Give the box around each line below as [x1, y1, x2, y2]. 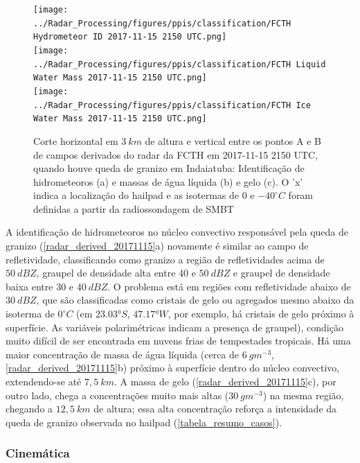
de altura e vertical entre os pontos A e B [145, 133, 321, 148]
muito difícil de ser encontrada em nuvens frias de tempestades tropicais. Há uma [6, 333, 351, 348]
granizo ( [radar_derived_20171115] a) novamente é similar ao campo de [6, 238, 309, 253]
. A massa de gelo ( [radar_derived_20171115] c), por [114, 374, 336, 388]
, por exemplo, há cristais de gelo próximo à [168, 306, 354, 321]
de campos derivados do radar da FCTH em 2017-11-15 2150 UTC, [33, 147, 318, 161]
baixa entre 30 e [6, 279, 74, 293]
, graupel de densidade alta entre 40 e [36, 265, 196, 280]
